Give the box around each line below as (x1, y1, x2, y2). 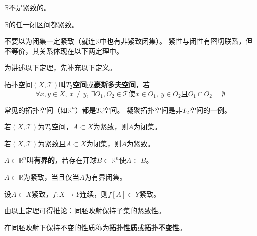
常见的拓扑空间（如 (4, 104, 67, 115)
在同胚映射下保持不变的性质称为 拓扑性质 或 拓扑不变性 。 (4, 222, 186, 232)
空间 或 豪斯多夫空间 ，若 (73, 79, 150, 89)
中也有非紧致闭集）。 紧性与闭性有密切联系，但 (99, 36, 253, 46)
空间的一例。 (189, 104, 232, 115)
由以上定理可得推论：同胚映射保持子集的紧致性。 (4, 205, 165, 216)
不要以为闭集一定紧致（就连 (4, 36, 95, 46)
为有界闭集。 (84, 171, 127, 182)
